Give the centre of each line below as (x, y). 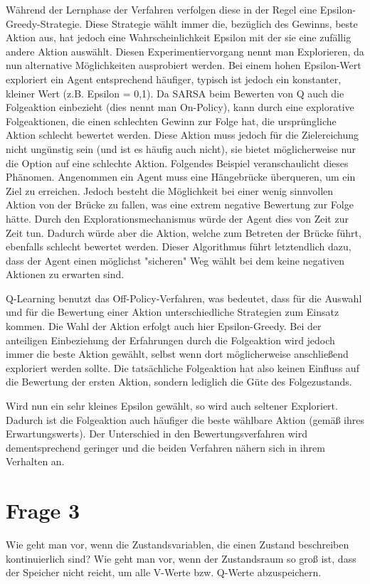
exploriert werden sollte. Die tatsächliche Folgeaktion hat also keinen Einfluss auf (183, 367)
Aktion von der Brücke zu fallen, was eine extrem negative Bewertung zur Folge (180, 205)
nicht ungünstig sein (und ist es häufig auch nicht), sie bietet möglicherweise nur (181, 148)
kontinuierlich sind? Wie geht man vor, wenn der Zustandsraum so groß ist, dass (181, 558)
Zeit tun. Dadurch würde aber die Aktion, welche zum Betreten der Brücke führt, (184, 232)
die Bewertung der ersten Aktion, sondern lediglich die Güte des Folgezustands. (179, 382)
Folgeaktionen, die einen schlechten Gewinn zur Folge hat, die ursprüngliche (171, 121)
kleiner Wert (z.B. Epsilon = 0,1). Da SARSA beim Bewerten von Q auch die (175, 93)
